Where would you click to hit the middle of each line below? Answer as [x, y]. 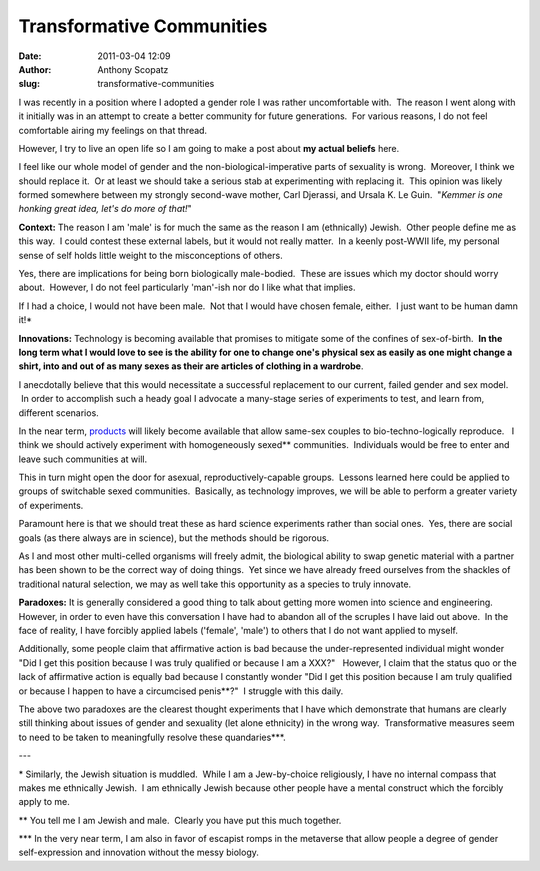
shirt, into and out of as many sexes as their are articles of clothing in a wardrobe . [191, 366]
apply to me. [44, 802]
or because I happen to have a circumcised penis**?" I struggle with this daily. [181, 691]
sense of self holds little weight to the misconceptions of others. [151, 255]
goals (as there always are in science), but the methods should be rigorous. [174, 537]
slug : [29, 84]
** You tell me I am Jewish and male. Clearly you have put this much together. [180, 820]
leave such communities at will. [83, 459]
